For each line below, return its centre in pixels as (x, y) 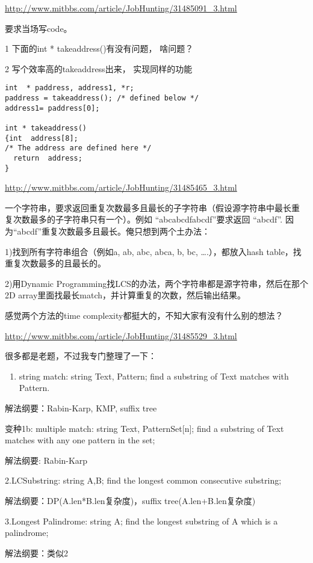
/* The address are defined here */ (78, 148)
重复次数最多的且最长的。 (55, 263)
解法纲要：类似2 (36, 552)
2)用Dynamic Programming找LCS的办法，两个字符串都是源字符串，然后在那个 (156, 283)
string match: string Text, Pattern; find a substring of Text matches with (154, 376)
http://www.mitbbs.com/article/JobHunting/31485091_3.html (121, 8)
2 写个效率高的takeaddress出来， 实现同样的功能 (99, 68)
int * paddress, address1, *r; (70, 88)
